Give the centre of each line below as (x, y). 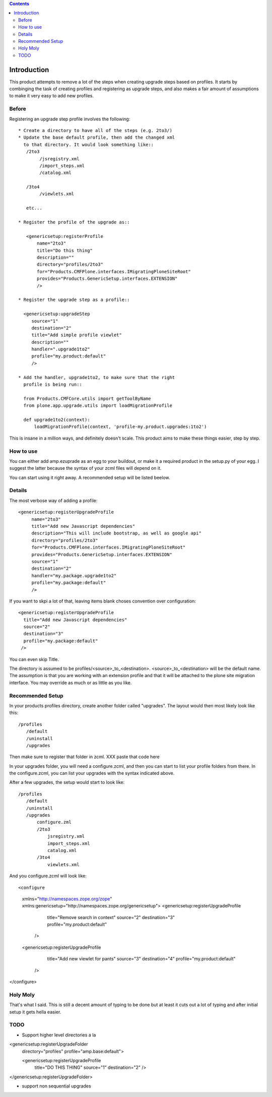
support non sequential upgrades (56, 1086)
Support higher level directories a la (59, 1035)
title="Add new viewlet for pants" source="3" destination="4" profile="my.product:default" (141, 959)
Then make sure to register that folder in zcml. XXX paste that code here (84, 757)
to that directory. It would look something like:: (88, 144)
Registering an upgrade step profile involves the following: (70, 119)
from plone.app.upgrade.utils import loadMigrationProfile (98, 406)
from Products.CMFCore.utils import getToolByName (87, 399)
